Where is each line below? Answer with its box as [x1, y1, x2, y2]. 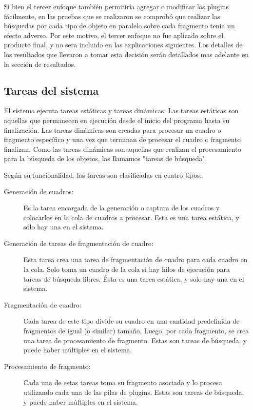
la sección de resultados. [4, 59, 76, 69]
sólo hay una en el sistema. [23, 222, 104, 232]
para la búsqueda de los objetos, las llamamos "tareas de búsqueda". [4, 153, 207, 164]
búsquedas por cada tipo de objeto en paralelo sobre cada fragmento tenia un [4, 20, 235, 31]
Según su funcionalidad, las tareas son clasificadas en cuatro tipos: [4, 169, 202, 180]
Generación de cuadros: [4, 186, 74, 196]
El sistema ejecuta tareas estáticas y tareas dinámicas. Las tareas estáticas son [4, 105, 239, 116]
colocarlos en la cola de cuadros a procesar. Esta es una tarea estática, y [23, 212, 239, 222]
